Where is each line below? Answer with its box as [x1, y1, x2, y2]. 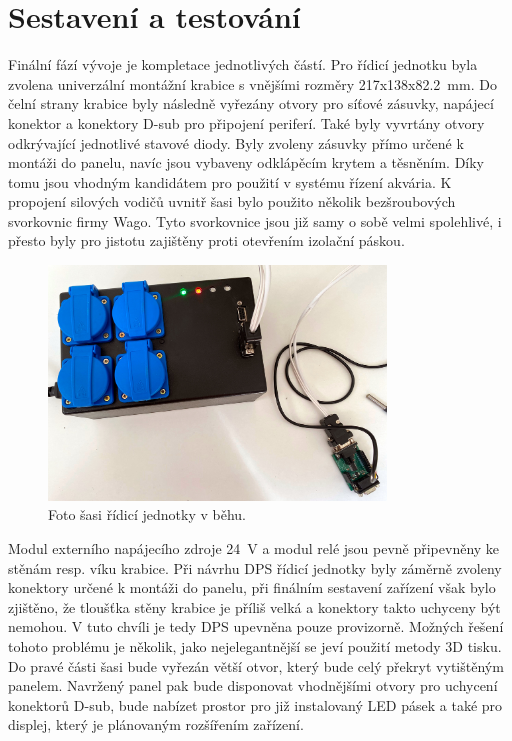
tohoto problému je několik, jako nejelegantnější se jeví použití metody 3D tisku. [8, 635, 502, 656]
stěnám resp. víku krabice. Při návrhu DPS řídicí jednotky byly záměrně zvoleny [8, 557, 502, 578]
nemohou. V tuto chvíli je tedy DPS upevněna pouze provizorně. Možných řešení [8, 616, 504, 637]
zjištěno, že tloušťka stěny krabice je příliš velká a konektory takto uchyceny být [8, 596, 501, 617]
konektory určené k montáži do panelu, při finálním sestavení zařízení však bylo [8, 577, 496, 598]
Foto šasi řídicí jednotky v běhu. [48, 504, 246, 525]
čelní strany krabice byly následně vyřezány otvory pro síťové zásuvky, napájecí [8, 93, 494, 114]
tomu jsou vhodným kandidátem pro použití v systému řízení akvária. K [8, 171, 452, 192]
